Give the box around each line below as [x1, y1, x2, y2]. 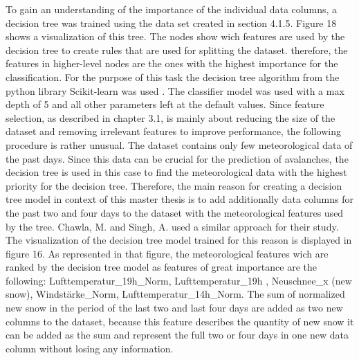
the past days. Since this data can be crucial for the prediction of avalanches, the [6, 151, 349, 165]
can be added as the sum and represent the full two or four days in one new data [6, 327, 349, 342]
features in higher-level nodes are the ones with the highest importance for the [6, 56, 338, 71]
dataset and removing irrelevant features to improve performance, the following [6, 124, 341, 138]
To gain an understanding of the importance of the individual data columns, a [6, 2, 338, 16]
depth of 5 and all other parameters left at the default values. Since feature [6, 97, 324, 111]
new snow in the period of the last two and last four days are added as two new [6, 300, 343, 315]
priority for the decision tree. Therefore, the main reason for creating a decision [6, 178, 342, 192]
